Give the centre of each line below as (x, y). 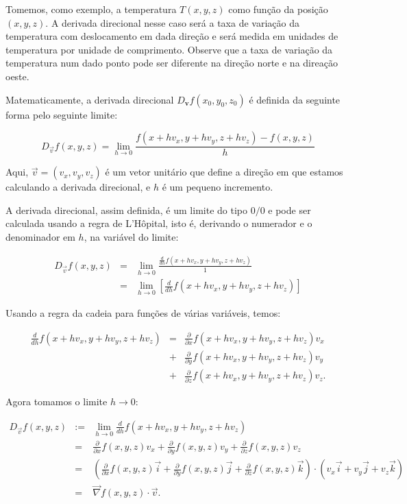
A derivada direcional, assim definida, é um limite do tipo (126, 209)
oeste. (17, 76)
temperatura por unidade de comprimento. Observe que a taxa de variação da (169, 49)
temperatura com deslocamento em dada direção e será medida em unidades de (172, 36)
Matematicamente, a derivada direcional (90, 99)
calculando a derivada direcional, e (78, 187)
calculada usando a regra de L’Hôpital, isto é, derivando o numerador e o (159, 223)
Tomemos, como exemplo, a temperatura (91, 9)
